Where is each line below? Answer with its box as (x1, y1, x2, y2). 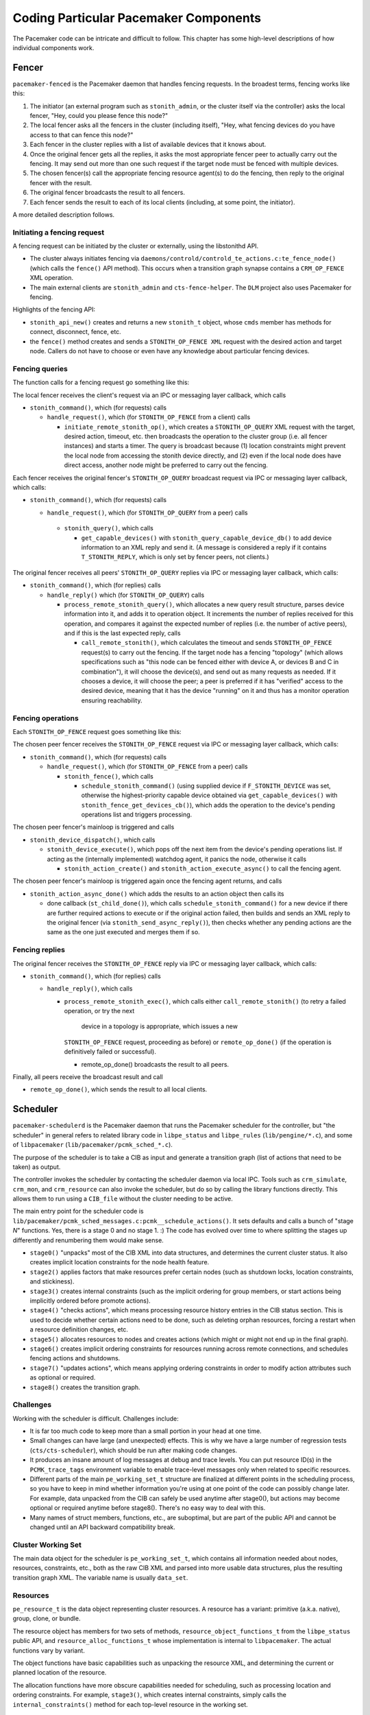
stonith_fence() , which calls (64, 772, 153, 780)
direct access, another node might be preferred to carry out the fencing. (64, 461, 269, 469)
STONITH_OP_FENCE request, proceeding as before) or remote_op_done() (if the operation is (64, 1038, 332, 1046)
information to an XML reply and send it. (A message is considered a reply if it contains (81, 543, 327, 552)
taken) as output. (12, 1163, 61, 1171)
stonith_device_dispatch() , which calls (29, 836, 156, 844)
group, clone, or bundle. (12, 1614, 81, 1622)
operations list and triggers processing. (81, 810, 193, 819)
